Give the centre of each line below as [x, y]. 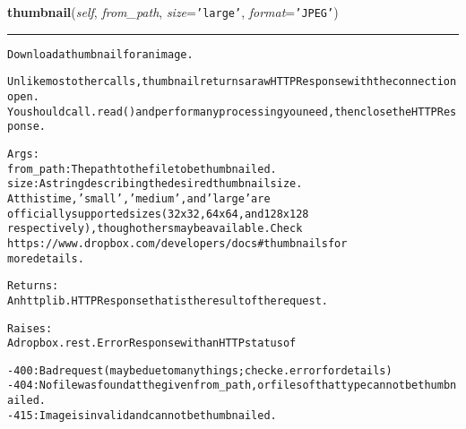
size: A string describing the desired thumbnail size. [155, 184]
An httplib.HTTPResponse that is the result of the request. [168, 300]
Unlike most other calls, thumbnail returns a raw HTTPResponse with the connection [232, 82]
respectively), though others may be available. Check [155, 229]
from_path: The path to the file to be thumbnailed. [142, 169]
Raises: [30, 328]
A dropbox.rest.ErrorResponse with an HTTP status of [152, 343]
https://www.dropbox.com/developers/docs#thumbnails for [177, 243]
